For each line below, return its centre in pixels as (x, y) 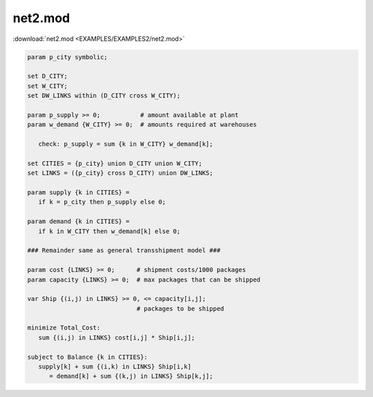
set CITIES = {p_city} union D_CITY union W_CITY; (115, 163)
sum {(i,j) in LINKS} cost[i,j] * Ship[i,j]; (117, 338)
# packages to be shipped (180, 308)
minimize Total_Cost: (64, 328)
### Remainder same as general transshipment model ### (124, 250)
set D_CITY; (48, 76)
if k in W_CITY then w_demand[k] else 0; (109, 231)
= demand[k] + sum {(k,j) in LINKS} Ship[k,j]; (131, 376)
